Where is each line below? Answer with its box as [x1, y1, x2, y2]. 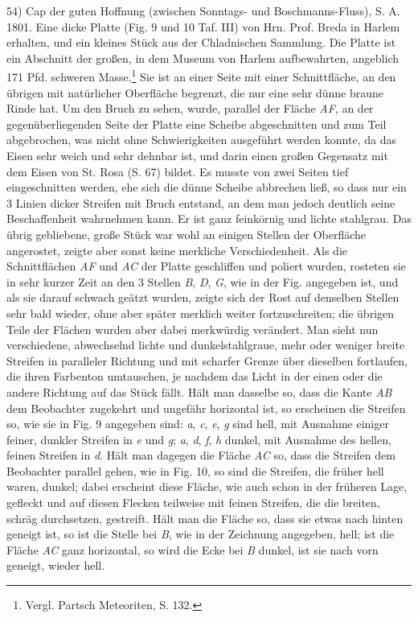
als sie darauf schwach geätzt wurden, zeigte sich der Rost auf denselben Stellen [6, 289, 400, 306]
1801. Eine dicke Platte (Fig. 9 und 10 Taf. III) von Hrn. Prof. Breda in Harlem [6, 18, 400, 35]
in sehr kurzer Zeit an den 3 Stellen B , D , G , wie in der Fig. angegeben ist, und [6, 273, 399, 290]
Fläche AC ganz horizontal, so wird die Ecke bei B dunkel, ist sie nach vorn [6, 541, 379, 558]
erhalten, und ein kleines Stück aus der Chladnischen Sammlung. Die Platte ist [6, 34, 396, 51]
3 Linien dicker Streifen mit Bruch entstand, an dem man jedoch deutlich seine [6, 194, 395, 211]
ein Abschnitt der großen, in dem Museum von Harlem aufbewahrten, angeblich [6, 49, 399, 66]
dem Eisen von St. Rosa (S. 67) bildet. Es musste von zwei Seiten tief [6, 163, 349, 179]
